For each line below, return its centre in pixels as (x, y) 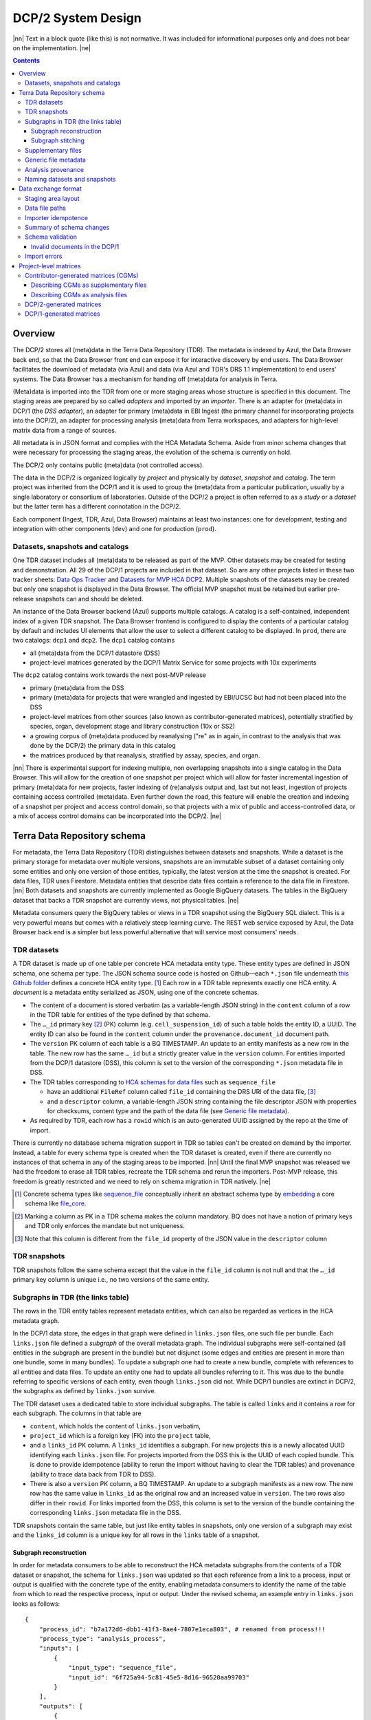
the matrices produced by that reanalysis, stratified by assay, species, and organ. (145, 755)
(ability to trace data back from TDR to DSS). (93, 1474)
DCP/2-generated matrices (63, 304)
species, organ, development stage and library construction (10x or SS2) (133, 727)
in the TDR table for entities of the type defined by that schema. (120, 1015)
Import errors (44, 256)
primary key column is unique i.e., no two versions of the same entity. (111, 1280)
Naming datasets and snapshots (70, 180)
